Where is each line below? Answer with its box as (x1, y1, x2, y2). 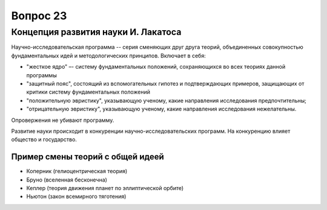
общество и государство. (11, 136, 77, 143)
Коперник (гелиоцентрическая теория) (26, 168, 128, 175)
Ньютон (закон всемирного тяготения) (26, 193, 127, 200)
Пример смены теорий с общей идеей (11, 151, 164, 162)
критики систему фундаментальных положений (26, 88, 151, 96)
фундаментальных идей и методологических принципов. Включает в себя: (11, 52, 206, 59)
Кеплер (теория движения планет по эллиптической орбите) (26, 184, 184, 191)
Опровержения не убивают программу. (11, 116, 114, 124)
